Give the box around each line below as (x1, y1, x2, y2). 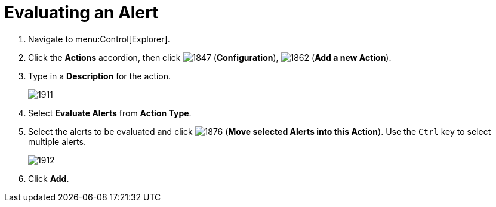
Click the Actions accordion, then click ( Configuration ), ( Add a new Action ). (28, 52, 392, 63)
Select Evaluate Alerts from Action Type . (28, 107, 192, 118)
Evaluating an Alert (4, 2, 159, 23)
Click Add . (28, 173, 69, 184)
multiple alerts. (28, 136, 86, 147)
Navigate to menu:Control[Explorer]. (28, 33, 170, 44)
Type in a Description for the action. (28, 70, 171, 81)
